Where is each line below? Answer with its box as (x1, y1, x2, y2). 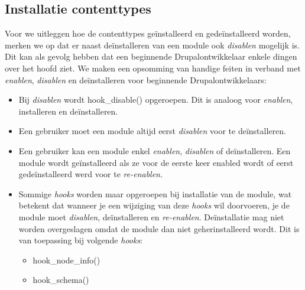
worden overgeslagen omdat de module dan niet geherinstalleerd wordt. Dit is (18, 222, 300, 234)
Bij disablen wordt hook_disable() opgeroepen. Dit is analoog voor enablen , (18, 93, 293, 106)
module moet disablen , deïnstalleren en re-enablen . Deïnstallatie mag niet (18, 210, 284, 223)
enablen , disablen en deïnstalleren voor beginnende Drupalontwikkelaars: (5, 73, 267, 86)
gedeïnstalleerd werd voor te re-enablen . (18, 168, 163, 180)
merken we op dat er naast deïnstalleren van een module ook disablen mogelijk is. (5, 38, 300, 51)
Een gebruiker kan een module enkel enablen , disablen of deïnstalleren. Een (18, 144, 291, 157)
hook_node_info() (33, 253, 100, 266)
